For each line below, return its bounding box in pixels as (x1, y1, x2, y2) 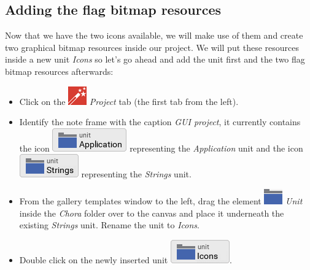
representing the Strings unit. (81, 168, 192, 180)
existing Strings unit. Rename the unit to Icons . (19, 218, 200, 231)
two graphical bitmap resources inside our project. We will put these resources (5, 40, 300, 53)
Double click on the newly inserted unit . (19, 253, 232, 266)
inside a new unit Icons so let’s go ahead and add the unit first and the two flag (5, 53, 305, 66)
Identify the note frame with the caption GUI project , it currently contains (19, 115, 301, 128)
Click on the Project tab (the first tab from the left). (19, 94, 239, 107)
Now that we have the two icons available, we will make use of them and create (5, 29, 303, 42)
